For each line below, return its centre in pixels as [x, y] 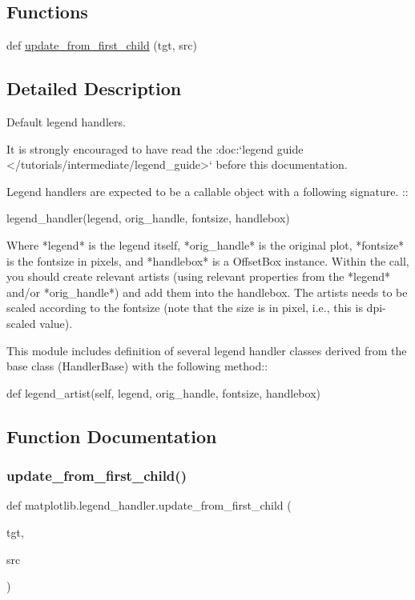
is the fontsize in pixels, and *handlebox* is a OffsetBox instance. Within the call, [208, 260]
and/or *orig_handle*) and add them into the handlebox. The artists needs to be [207, 292]
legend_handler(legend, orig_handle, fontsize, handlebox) [148, 218]
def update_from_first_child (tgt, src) [102, 45]
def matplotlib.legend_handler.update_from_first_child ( [149, 505]
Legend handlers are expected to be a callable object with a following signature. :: [207, 191]
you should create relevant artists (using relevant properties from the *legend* [198, 276]
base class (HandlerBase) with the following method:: [137, 366]
